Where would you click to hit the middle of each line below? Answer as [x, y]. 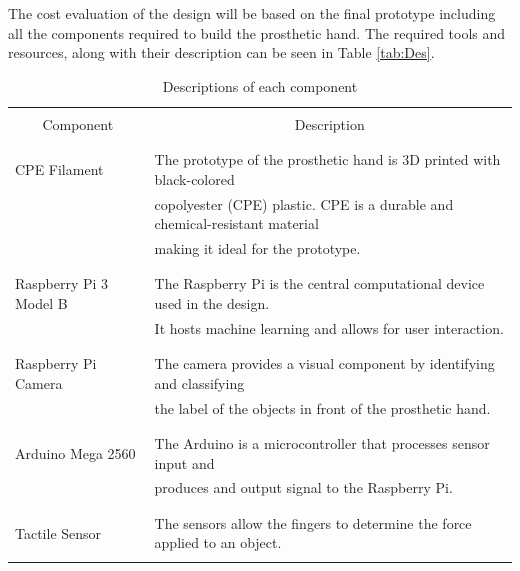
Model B [41, 303]
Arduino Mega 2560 [75, 452]
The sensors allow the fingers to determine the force [313, 522]
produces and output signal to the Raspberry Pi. [303, 487]
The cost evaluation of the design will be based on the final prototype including [252, 13]
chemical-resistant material [236, 223]
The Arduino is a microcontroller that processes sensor [322, 443]
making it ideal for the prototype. [257, 248]
